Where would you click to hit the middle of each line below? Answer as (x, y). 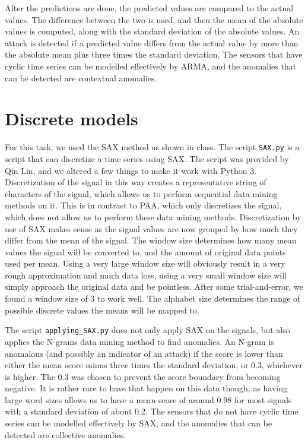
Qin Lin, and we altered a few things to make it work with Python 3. (131, 170)
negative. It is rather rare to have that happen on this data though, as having (146, 388)
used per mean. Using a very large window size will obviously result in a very (145, 263)
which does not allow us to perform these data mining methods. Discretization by (153, 216)
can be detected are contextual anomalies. (81, 77)
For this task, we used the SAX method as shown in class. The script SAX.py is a (152, 147)
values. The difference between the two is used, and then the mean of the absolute (154, 19)
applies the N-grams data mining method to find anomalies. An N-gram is (139, 341)
